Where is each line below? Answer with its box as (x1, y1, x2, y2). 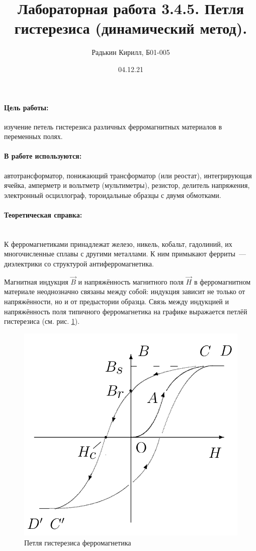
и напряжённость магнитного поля (78, 276, 184, 287)
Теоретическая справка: (4, 210, 82, 220)
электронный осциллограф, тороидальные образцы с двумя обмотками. (4, 189, 221, 200)
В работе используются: (4, 151, 82, 161)
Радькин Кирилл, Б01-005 (92, 47, 170, 57)
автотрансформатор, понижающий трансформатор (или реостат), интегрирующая (4, 170, 252, 180)
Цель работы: (4, 102, 49, 112)
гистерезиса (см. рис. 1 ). (4, 316, 80, 326)
